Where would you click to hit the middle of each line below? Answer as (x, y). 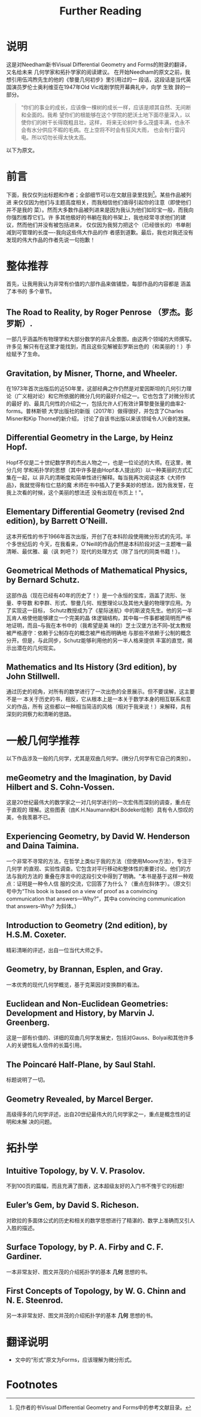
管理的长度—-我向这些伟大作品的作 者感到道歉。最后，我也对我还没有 (108, 232)
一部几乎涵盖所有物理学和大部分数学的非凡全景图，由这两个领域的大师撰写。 (100, 339)
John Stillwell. (33, 676)
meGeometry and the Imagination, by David (89, 778)
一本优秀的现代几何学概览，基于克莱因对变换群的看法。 (74, 985)
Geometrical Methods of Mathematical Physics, (97, 571)
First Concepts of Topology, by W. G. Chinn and (96, 1291)
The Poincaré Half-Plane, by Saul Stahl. (81, 1064)
